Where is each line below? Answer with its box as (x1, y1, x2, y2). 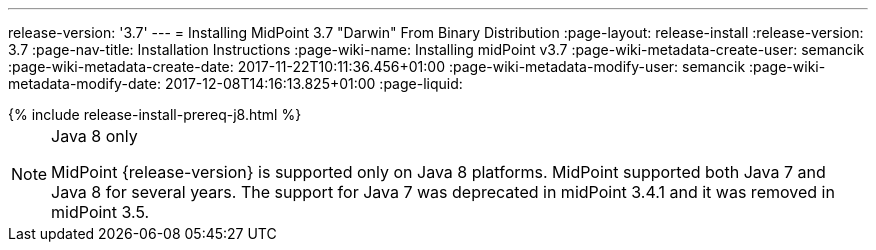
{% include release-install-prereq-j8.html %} (8, 106, 302, 123)
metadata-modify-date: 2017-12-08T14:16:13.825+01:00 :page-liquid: (8, 75, 463, 92)
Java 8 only (51, 126, 138, 146)
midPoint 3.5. (51, 202, 150, 222)
